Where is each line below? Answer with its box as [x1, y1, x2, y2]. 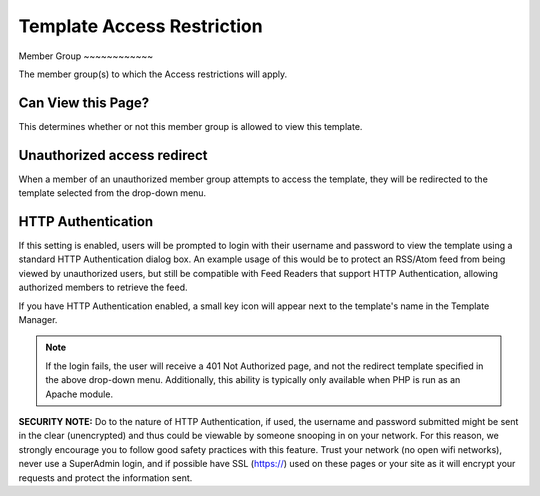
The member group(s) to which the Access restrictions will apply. [18, 68, 288, 80]
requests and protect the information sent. [18, 471, 193, 484]
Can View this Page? [18, 94, 150, 111]
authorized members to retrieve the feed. [18, 281, 189, 294]
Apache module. [45, 388, 114, 400]
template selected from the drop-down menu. [18, 187, 207, 199]
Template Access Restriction [18, 15, 264, 37]
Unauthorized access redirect [18, 146, 209, 164]
